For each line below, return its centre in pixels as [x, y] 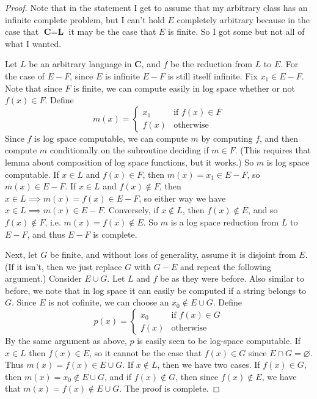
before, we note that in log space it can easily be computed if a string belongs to [156, 290]
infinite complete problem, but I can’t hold [85, 19]
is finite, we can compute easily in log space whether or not [184, 88]
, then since [197, 376]
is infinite [122, 75]
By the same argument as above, [66, 341]
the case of [25, 75]
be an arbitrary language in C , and [95, 64]
